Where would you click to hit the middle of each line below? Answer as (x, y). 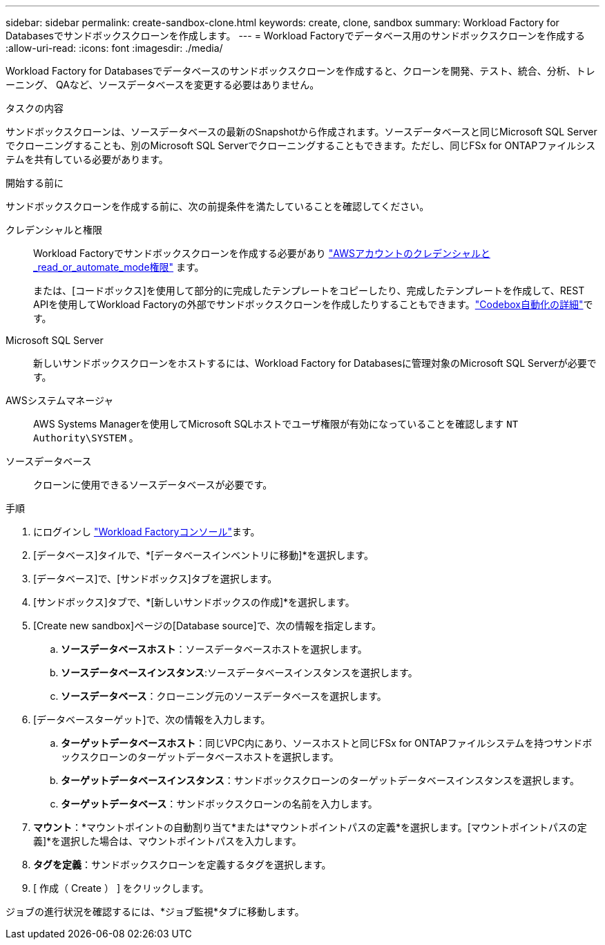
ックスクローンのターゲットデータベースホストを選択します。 (200, 757)
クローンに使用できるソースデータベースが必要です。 (153, 485)
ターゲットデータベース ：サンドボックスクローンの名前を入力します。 (219, 804)
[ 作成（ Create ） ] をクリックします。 (121, 888)
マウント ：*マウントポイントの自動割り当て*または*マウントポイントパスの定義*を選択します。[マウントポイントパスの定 (310, 827)
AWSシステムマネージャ (60, 400)
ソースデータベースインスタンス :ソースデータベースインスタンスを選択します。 (239, 672)
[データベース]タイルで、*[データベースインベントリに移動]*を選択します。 (204, 555)
